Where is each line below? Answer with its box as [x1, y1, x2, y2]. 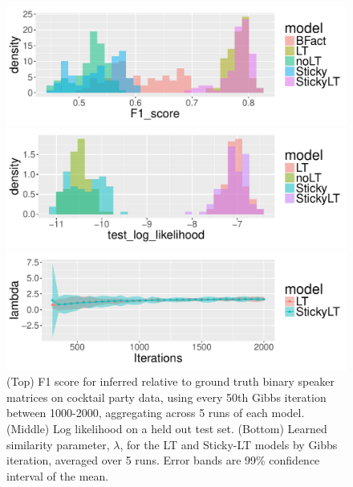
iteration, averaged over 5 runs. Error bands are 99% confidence [6, 452, 320, 469]
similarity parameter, [6, 436, 110, 452]
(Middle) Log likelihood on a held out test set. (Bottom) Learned [6, 420, 327, 436]
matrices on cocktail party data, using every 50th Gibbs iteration [6, 388, 327, 405]
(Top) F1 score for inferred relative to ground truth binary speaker [6, 373, 335, 390]
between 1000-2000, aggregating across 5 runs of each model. [6, 404, 305, 421]
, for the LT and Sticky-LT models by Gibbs [120, 436, 338, 452]
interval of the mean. [6, 467, 109, 484]
